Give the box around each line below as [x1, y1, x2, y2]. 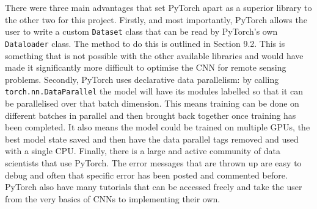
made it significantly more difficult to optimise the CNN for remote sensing [5, 61, 286, 74]
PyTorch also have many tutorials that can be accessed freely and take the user [5, 180, 302, 193]
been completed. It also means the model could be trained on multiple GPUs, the [5, 121, 310, 133]
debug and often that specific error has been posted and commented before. [5, 168, 288, 181]
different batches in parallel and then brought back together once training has [5, 108, 296, 121]
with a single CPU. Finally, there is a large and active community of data [5, 144, 280, 157]
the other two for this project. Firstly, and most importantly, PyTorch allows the [5, 13, 307, 26]
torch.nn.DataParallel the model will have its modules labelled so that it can [5, 85, 304, 97]
